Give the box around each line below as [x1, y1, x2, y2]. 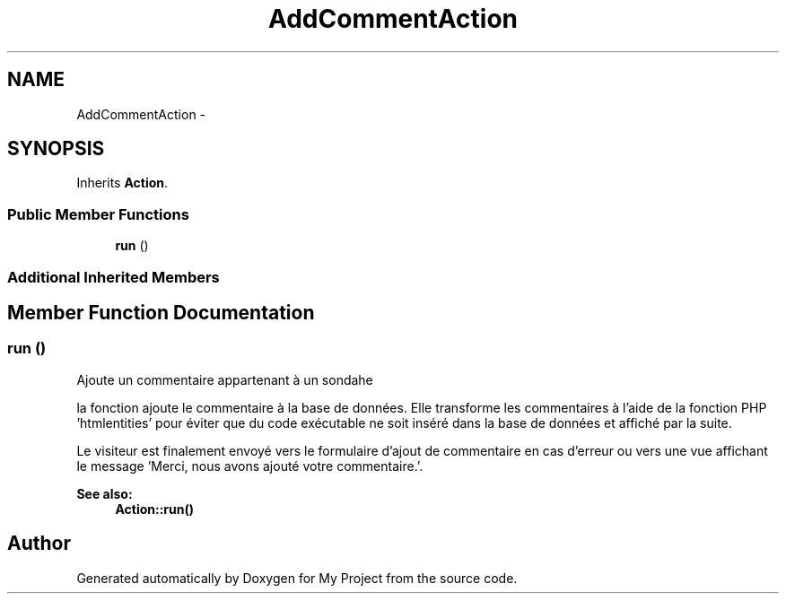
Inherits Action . [76, 175, 169, 191]
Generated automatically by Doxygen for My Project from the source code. [76, 570, 518, 586]
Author [7, 532, 71, 555]
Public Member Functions [7, 205, 189, 223]
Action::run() [115, 501, 195, 517]
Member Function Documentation [7, 300, 315, 324]
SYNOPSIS [7, 137, 105, 161]
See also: [76, 485, 133, 501]
